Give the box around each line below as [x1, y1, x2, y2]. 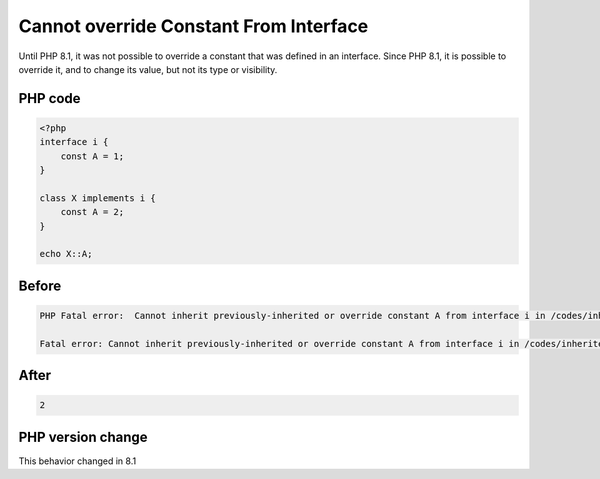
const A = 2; [60, 206, 125, 218]
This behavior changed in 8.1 [18, 455, 137, 467]
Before [18, 277, 62, 294]
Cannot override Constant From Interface [18, 15, 369, 37]
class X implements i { [39, 192, 157, 204]
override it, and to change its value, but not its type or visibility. [18, 63, 278, 75]
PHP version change [18, 428, 149, 445]
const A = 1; [60, 150, 125, 162]
